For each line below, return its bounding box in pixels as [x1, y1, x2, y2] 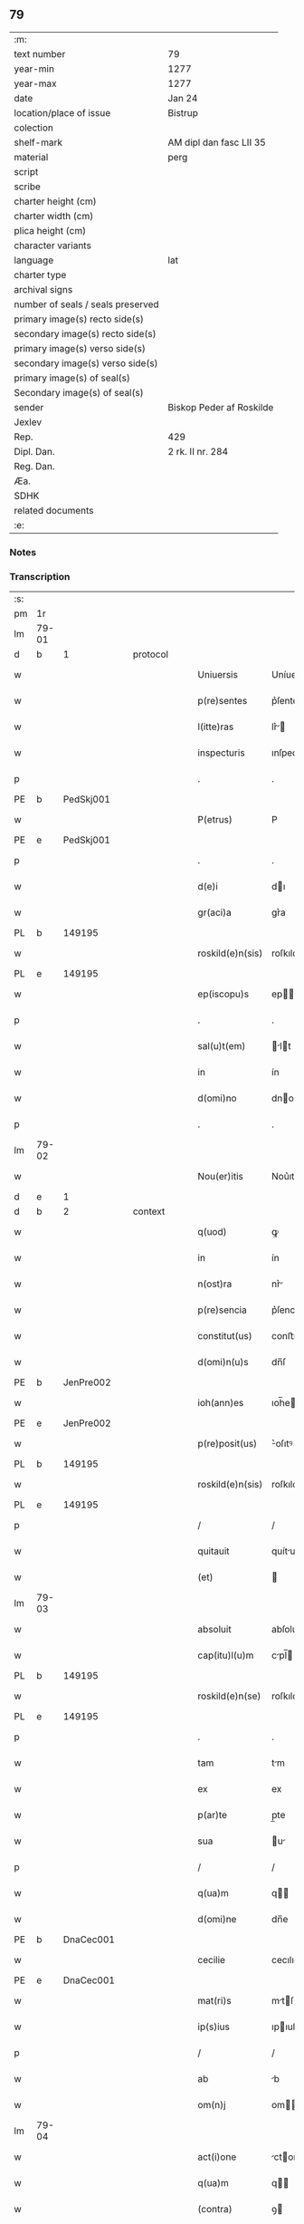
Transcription [9, 570, 71, 582]
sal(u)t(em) [197, 1040, 246, 1053]
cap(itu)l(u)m [197, 1649, 254, 1661]
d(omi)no [197, 1092, 237, 1104]
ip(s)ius [197, 2020, 231, 2033]
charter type [14, 268, 67, 281]
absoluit [197, 1623, 233, 1636]
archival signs [14, 283, 73, 295]
